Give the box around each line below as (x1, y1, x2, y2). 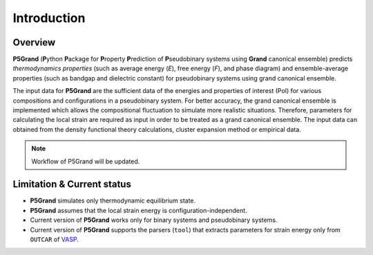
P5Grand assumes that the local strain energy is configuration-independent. (30, 206, 248, 214)
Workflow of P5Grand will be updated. (31, 157, 140, 165)
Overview (12, 37, 56, 48)
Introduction (12, 10, 86, 25)
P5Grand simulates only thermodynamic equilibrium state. (30, 196, 196, 205)
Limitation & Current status (12, 178, 131, 190)
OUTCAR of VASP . (30, 235, 79, 244)
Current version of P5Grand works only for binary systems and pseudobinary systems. (30, 216, 278, 224)
